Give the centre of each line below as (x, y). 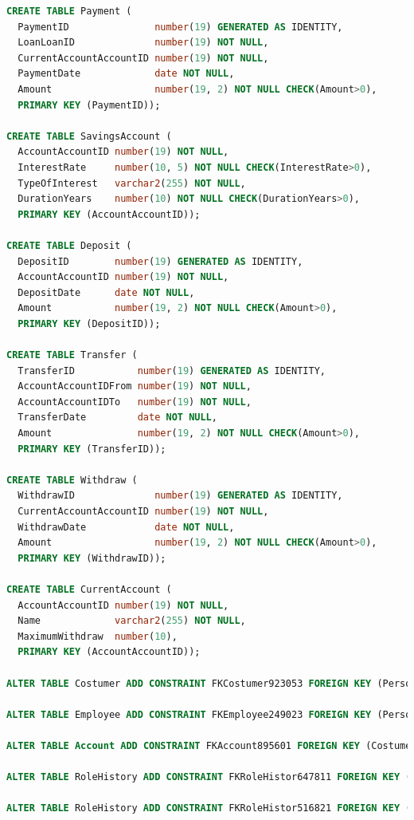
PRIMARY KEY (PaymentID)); (89, 105)
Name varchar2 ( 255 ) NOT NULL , (132, 621)
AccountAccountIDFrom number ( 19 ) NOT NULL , (135, 386)
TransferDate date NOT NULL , (117, 418)
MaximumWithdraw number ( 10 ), (98, 636)
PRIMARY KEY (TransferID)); (92, 449)
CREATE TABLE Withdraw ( (72, 480)
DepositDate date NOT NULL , (106, 292)
